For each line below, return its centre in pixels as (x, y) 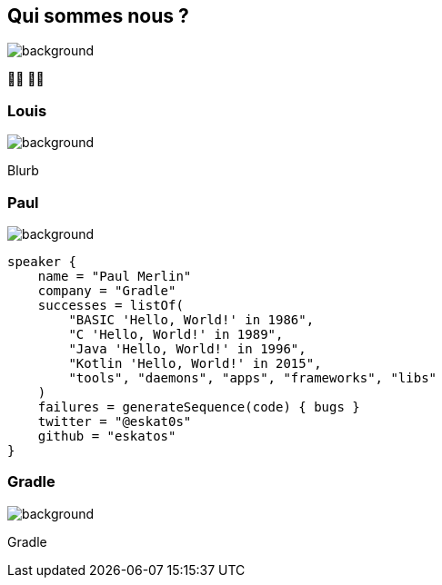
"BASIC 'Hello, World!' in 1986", (191, 319)
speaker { (42, 261)
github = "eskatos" (107, 436)
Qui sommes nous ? (98, 16)
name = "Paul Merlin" (115, 276)
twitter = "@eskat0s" (115, 421)
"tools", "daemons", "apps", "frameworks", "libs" (253, 377)
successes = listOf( (110, 305)
